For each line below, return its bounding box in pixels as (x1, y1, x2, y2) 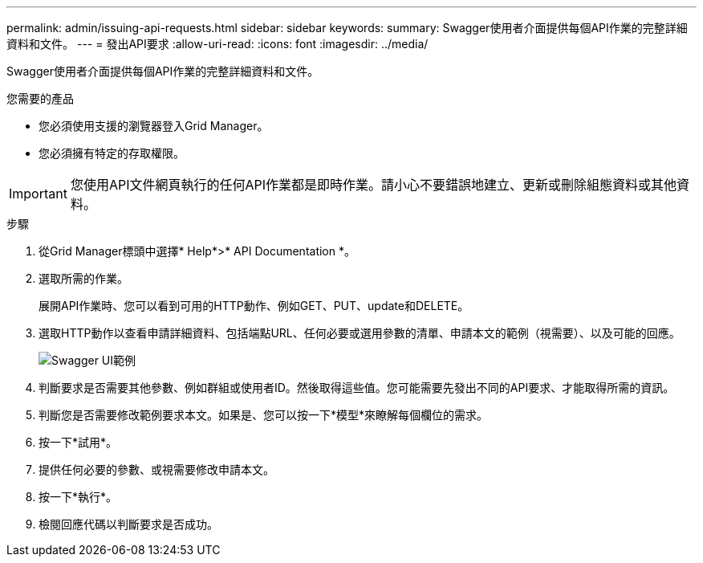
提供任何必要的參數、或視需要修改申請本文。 (39, 463, 274, 476)
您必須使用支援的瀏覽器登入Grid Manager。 (39, 119, 269, 133)
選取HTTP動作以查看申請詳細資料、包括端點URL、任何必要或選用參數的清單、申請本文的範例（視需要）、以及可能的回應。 (39, 326, 681, 340)
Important (9, 186, 67, 202)
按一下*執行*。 (39, 490, 118, 504)
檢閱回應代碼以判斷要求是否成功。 (39, 517, 218, 531)
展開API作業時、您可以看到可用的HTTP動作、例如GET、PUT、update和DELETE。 (39, 299, 469, 312)
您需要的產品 (6, 92, 74, 105)
